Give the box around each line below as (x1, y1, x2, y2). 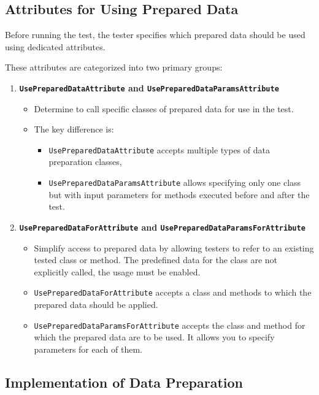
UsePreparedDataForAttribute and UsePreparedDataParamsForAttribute (19, 220, 306, 233)
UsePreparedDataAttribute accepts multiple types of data (48, 143, 270, 156)
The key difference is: (34, 123, 114, 136)
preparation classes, (48, 155, 122, 168)
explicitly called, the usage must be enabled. (34, 265, 201, 278)
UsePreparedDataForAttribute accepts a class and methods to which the (34, 286, 312, 299)
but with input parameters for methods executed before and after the (48, 188, 310, 201)
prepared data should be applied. (34, 298, 158, 311)
